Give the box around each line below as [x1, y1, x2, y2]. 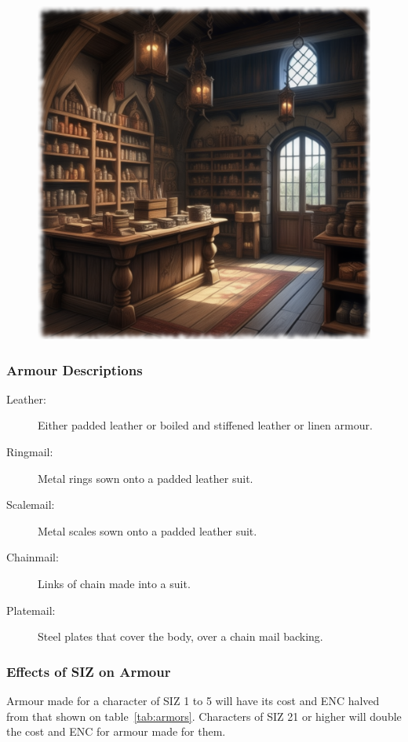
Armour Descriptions [6, 360, 143, 379]
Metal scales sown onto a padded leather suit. [38, 522, 257, 539]
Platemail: [6, 601, 56, 618]
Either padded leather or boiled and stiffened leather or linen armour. [38, 417, 373, 433]
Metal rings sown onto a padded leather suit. [38, 470, 253, 486]
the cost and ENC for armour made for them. [6, 723, 226, 740]
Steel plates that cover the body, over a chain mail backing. [38, 628, 323, 645]
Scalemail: [6, 496, 55, 513]
